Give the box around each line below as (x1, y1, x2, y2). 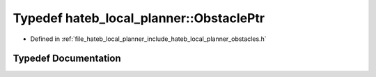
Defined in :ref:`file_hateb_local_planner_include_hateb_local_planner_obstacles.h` (30, 35, 267, 43)
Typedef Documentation (13, 53, 121, 65)
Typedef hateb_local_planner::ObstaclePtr (13, 10, 265, 26)
